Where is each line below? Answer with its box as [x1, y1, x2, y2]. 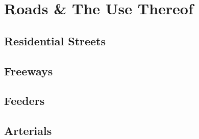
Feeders [4, 93, 45, 108]
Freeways [4, 63, 53, 78]
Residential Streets [4, 33, 106, 48]
